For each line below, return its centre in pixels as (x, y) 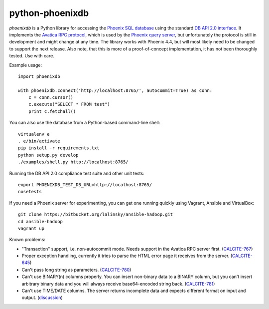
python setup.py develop (48, 155)
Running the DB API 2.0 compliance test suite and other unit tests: (77, 173)
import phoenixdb (39, 76)
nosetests (30, 192)
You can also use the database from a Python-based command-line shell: (85, 123)
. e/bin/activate (39, 141)
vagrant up (31, 228)
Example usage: (26, 65)
